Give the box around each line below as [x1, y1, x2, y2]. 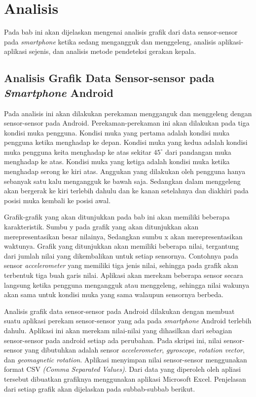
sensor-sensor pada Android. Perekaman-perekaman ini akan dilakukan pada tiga [4, 118, 250, 128]
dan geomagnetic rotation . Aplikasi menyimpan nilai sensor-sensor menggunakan [4, 354, 247, 364]
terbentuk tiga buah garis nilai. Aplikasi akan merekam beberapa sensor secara [4, 270, 243, 280]
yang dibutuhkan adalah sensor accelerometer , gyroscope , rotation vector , [25, 345, 245, 355]
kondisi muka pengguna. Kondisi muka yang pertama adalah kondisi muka [4, 127, 230, 137]
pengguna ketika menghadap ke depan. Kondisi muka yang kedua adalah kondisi [4, 137, 248, 147]
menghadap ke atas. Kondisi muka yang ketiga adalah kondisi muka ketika [4, 156, 230, 167]
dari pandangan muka [165, 146, 231, 157]
